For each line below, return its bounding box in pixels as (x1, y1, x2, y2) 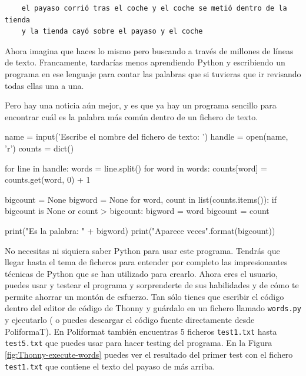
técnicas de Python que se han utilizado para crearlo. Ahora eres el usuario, (5, 267, 278, 279)
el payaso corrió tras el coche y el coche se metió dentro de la (21, 4, 287, 12)
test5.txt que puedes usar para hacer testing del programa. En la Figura (5, 337, 272, 349)
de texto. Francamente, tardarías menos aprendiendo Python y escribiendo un (5, 56, 285, 68)
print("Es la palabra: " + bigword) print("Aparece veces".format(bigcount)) (5, 224, 275, 236)
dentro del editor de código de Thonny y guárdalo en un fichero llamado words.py (5, 302, 301, 314)
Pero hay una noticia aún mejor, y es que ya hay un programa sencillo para (5, 99, 277, 111)
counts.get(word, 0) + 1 (5, 173, 91, 186)
